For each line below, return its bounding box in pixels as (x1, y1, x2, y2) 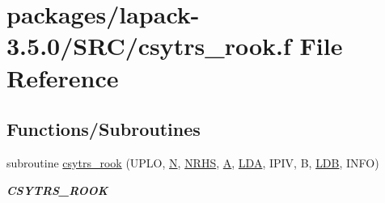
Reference (6, 61, 119, 94)
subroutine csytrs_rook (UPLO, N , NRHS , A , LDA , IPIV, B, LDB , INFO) (6, 154, 379, 171)
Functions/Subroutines (6, 116, 201, 142)
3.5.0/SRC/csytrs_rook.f (6, 29, 291, 62)
